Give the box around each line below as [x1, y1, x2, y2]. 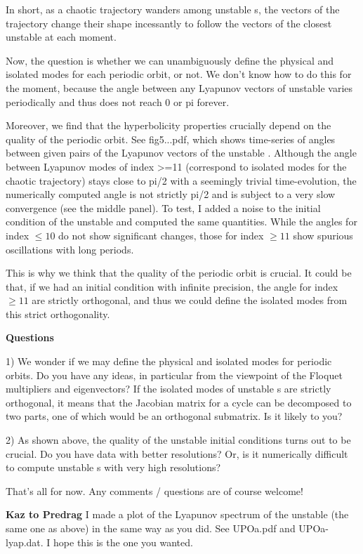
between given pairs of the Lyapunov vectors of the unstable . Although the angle [6, 145, 357, 160]
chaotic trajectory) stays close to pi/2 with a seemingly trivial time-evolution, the [6, 173, 357, 187]
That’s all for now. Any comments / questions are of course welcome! [6, 483, 303, 498]
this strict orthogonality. [6, 306, 110, 321]
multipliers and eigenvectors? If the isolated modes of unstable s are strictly [6, 381, 331, 396]
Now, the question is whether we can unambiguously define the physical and [6, 53, 334, 67]
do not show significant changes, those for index [58, 227, 264, 242]
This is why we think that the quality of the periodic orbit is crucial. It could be [6, 265, 352, 280]
